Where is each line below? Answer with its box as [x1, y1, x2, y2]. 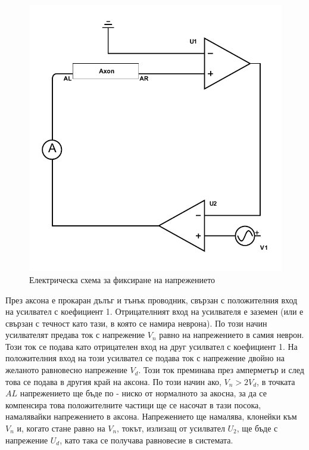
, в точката [257, 375, 295, 387]
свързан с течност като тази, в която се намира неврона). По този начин [5, 316, 267, 329]
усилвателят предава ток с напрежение [5, 328, 145, 341]
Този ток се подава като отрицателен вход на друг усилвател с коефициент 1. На [5, 340, 298, 352]
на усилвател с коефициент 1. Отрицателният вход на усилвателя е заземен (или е [5, 305, 304, 318]
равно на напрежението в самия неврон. [159, 328, 304, 341]
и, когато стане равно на [17, 422, 105, 435]
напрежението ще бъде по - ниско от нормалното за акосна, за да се [20, 387, 267, 399]
